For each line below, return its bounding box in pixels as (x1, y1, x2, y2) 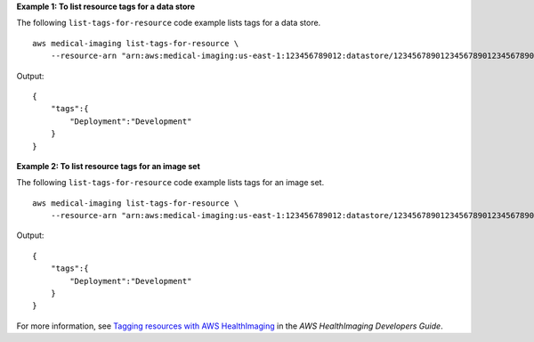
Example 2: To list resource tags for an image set (16, 160, 200, 171)
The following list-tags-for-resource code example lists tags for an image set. (16, 177, 325, 188)
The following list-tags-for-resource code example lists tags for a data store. (16, 18, 321, 28)
